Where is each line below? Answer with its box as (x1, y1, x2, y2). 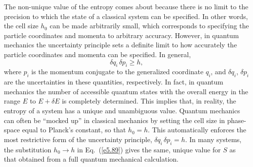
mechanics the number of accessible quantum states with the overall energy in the (4, 86, 248, 96)
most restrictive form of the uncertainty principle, (4, 134, 153, 144)
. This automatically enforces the (148, 125, 246, 135)
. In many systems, (185, 134, 242, 144)
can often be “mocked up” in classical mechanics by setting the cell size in (4, 115, 225, 125)
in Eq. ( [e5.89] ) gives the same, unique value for (77, 144, 221, 154)
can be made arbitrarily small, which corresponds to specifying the (49, 21, 249, 31)
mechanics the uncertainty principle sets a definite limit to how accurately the (4, 40, 237, 50)
